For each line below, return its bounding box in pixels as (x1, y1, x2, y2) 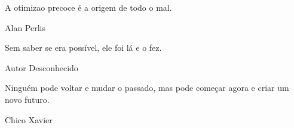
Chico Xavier (5, 113, 53, 126)
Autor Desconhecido (5, 61, 78, 74)
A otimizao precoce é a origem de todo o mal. (5, 1, 172, 13)
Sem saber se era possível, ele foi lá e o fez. (5, 41, 162, 54)
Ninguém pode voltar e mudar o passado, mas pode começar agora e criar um (5, 81, 289, 94)
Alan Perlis (5, 21, 45, 33)
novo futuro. (5, 93, 50, 105)
